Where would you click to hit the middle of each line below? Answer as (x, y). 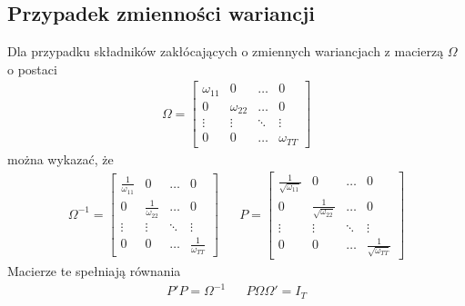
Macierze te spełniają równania (94, 271)
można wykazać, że (61, 158)
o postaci (32, 69)
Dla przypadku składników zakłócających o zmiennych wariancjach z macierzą (226, 51)
